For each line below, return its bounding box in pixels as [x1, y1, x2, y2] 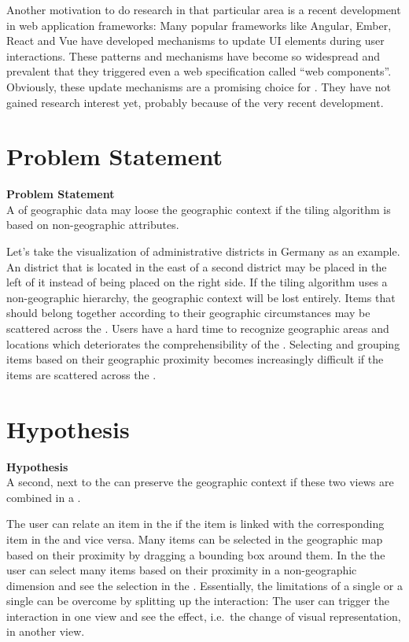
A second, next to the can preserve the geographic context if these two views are [6, 474, 394, 490]
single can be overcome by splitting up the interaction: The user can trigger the [6, 592, 389, 609]
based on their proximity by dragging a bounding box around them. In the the [6, 546, 385, 563]
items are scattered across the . [6, 366, 157, 382]
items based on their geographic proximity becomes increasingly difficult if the [6, 351, 384, 367]
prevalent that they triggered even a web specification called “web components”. [6, 63, 392, 79]
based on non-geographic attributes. [6, 216, 179, 233]
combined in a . [6, 489, 81, 505]
